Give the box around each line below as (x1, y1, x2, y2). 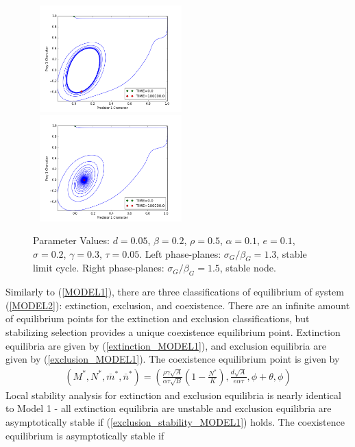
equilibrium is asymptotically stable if (5, 428, 164, 442)
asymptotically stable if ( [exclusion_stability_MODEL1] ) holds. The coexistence (5, 415, 345, 429)
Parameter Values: (33, 233, 110, 247)
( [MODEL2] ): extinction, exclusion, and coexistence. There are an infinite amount (5, 298, 350, 312)
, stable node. (219, 261, 276, 275)
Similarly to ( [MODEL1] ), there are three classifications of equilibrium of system (5, 285, 344, 299)
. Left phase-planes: (139, 246, 221, 261)
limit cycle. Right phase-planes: (33, 261, 164, 275)
